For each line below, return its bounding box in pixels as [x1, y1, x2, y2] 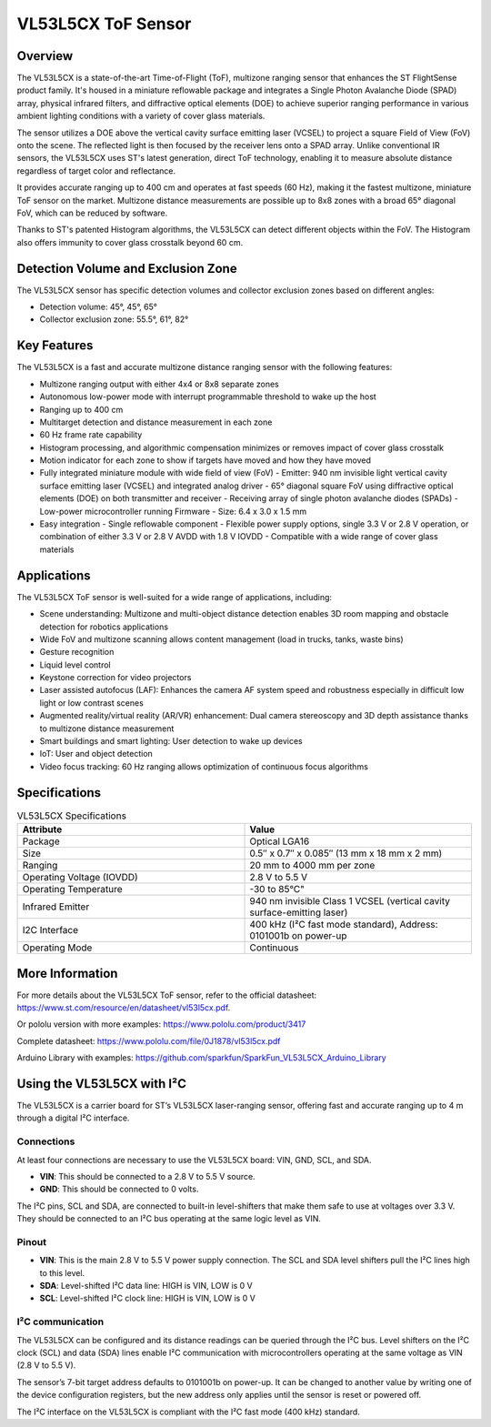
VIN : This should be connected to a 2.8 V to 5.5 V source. [39, 1171, 256, 1181]
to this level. [39, 1267, 85, 1278]
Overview [16, 48, 74, 64]
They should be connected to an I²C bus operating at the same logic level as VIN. [16, 1213, 322, 1224]
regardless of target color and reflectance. [16, 165, 176, 176]
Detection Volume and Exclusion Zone [16, 260, 237, 276]
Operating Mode [22, 941, 93, 954]
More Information [16, 965, 118, 981]
